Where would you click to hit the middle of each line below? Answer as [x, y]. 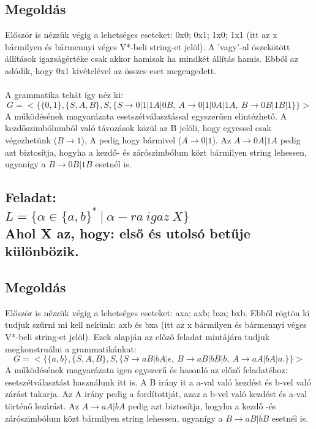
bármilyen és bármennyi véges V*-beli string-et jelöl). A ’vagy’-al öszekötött [148, 46]
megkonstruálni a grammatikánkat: [71, 348]
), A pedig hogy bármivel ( [131, 139]
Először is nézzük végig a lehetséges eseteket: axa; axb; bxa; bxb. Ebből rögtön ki [157, 312]
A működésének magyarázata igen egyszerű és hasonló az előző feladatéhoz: [146, 370]
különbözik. [42, 251]
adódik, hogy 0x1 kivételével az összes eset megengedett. [111, 70]
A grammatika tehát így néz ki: [64, 95]
